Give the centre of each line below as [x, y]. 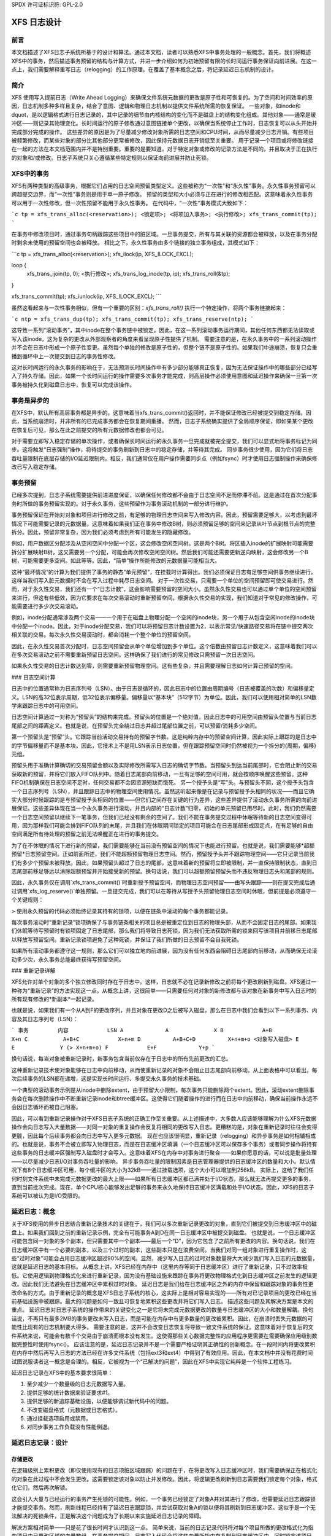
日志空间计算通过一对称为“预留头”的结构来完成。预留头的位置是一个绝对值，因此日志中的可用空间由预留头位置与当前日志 [164, 717]
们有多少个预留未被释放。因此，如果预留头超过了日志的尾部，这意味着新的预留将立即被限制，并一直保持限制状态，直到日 [164, 863]
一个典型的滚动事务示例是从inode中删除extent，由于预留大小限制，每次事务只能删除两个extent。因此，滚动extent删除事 [163, 1090]
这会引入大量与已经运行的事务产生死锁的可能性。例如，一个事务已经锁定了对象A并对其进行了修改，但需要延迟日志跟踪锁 [163, 1499]
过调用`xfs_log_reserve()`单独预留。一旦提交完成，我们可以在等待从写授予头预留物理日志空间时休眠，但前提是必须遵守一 [164, 891]
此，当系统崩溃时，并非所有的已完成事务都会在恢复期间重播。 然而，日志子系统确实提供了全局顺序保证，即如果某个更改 [162, 421]
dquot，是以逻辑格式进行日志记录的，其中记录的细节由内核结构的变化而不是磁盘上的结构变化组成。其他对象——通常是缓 [164, 114]
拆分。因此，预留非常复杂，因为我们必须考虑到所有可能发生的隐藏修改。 [103, 532]
